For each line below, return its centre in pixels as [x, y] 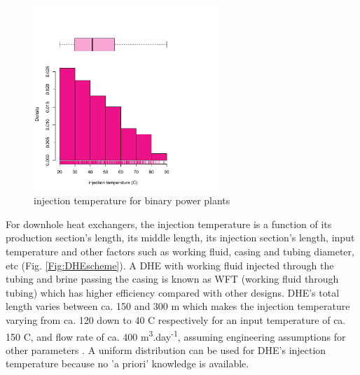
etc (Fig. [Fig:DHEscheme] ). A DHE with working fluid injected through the [170, 265]
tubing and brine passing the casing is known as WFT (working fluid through [172, 279]
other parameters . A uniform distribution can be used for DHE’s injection [166, 349]
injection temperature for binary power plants [132, 200]
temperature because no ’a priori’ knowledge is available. [127, 363]
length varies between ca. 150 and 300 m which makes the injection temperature [178, 306]
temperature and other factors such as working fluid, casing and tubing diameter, [180, 251]
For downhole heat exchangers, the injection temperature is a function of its [169, 224]
